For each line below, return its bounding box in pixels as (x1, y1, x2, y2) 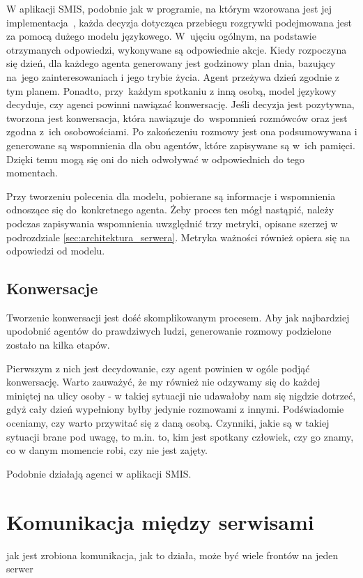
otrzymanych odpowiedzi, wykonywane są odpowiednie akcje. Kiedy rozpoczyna (6, 42, 347, 56)
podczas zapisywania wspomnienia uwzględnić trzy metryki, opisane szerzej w (6, 215, 338, 230)
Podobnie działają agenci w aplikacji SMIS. (6, 466, 192, 480)
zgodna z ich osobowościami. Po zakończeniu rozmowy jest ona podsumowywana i (6, 124, 357, 139)
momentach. (6, 165, 58, 180)
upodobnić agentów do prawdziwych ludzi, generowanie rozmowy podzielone (6, 324, 332, 338)
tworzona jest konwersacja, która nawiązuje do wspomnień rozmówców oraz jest (6, 110, 348, 125)
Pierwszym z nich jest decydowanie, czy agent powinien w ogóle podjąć (6, 360, 310, 375)
